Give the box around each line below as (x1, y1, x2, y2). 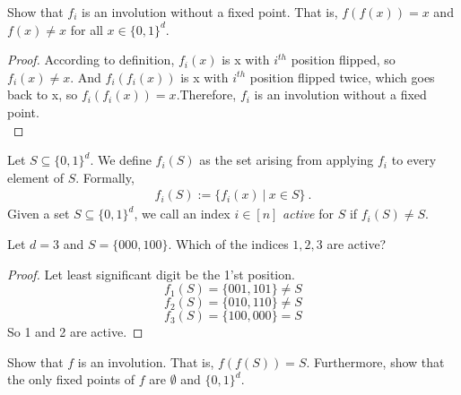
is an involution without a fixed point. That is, (82, 3, 338, 21)
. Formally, (75, 167, 135, 186)
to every (391, 150, 437, 169)
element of (7, 167, 64, 186)
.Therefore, (176, 85, 237, 104)
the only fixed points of (7, 370, 135, 389)
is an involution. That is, (77, 352, 214, 371)
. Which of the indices (168, 234, 289, 253)
